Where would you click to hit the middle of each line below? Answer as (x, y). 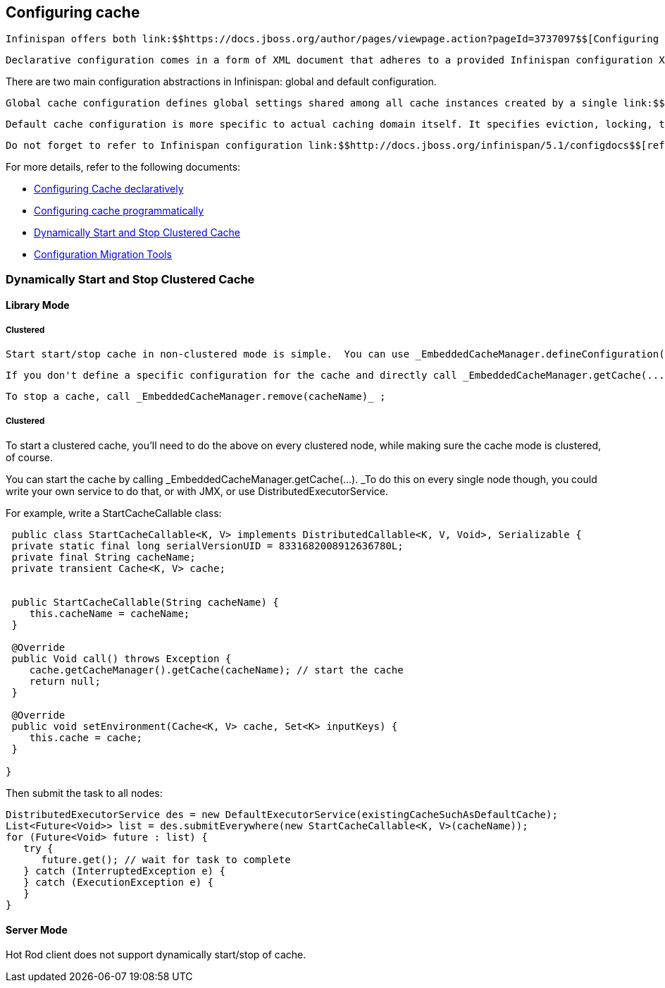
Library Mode (38, 305)
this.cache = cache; (86, 737)
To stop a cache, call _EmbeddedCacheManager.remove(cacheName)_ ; (196, 397)
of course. (30, 457)
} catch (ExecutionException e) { (119, 882)
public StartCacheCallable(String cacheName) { (145, 602)
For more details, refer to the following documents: (123, 167)
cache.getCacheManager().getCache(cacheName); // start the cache (216, 670)
